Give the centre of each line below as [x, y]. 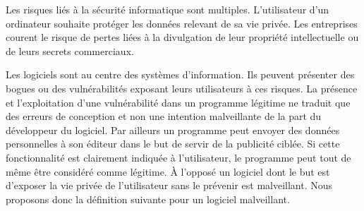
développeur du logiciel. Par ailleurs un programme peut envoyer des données [173, 129]
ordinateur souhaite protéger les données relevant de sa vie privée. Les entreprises [182, 23]
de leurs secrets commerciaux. [70, 50]
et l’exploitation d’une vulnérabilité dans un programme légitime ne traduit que [178, 102]
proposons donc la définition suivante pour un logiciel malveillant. [148, 199]
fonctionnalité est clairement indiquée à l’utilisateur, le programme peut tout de [178, 157]
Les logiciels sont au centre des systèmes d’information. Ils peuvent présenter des [180, 74]
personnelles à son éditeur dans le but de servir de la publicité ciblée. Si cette [173, 144]
